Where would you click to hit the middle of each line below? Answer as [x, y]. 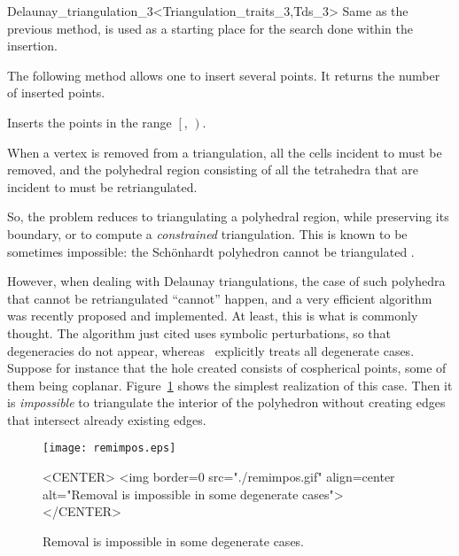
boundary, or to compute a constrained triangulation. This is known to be [207, 233]
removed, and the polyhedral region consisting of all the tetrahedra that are [213, 170]
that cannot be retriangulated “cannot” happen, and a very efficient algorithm [220, 298]
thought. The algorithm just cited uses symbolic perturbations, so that [199, 332]
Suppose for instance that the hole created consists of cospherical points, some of [227, 368]
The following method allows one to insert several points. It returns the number [224, 75]
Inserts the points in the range [89, 122]
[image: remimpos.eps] [109, 448]
